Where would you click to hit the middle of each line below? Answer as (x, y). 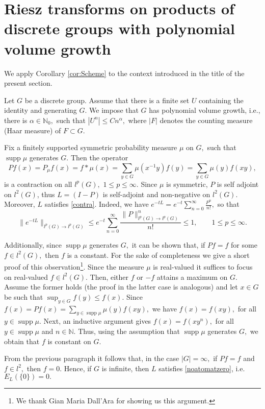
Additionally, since (33, 245)
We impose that (114, 110)
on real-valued (26, 276)
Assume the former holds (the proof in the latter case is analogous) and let (121, 287)
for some (244, 245)
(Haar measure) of (33, 130)
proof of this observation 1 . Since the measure (74, 266)
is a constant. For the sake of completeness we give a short (158, 255)
